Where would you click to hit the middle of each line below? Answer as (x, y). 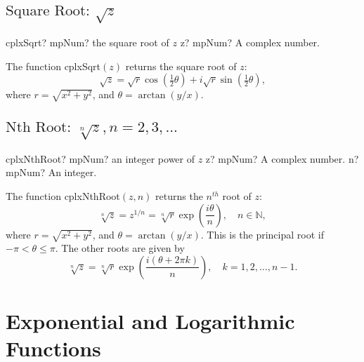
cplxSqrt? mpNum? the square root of (87, 42)
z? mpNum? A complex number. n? (282, 158)
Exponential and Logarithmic (150, 321)
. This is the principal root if (262, 234)
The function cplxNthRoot (63, 195)
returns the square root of (181, 66)
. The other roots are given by (120, 248)
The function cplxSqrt (53, 66)
